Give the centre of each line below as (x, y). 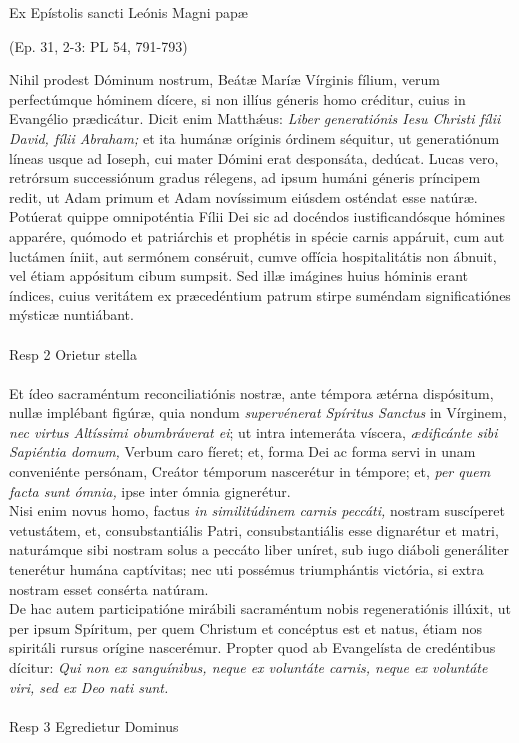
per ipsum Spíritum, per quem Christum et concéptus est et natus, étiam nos (246, 627)
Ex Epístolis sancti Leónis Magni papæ (128, 12)
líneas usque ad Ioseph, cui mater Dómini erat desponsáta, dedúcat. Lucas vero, (254, 157)
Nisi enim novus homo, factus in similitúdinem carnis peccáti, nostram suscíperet (257, 510)
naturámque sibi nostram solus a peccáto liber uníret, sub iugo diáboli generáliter (259, 549)
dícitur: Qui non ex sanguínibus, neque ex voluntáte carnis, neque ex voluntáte (248, 667)
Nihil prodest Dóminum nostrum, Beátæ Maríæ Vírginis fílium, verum (224, 79)
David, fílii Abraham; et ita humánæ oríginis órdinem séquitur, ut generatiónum (254, 137)
